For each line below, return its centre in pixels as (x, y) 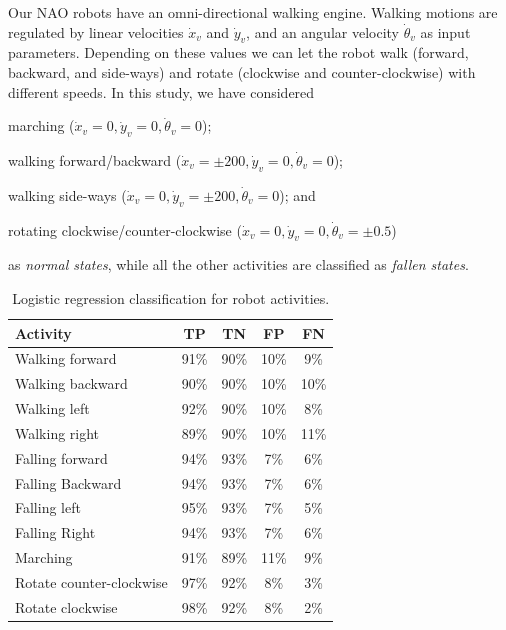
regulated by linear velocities (96, 31)
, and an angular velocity (323, 31)
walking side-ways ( (67, 194)
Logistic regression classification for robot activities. (171, 297)
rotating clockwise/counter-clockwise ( (125, 229)
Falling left (48, 507)
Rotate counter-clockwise (91, 581)
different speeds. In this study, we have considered (161, 91)
